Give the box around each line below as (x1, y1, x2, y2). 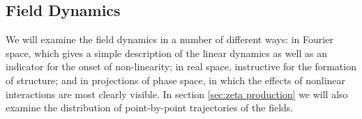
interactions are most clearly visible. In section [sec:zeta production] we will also (6, 86, 348, 101)
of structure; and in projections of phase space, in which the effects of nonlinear (6, 72, 346, 87)
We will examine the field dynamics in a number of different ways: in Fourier (6, 32, 333, 47)
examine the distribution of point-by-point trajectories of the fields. (6, 100, 294, 115)
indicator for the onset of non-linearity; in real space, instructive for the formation (6, 59, 356, 74)
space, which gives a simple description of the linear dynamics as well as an (6, 45, 328, 60)
